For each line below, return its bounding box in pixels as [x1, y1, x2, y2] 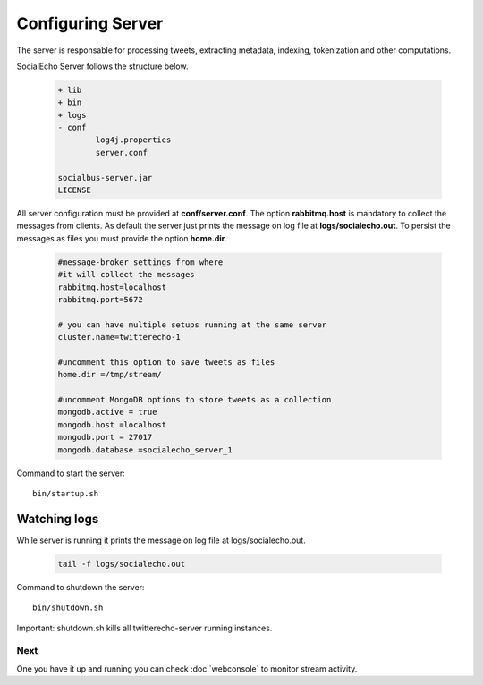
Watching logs [16, 511, 99, 527]
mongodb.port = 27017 [57, 432, 153, 443]
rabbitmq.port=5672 [57, 294, 143, 304]
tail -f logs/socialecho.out [57, 559, 186, 569]
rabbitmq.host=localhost [57, 282, 167, 292]
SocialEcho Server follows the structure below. [16, 61, 189, 72]
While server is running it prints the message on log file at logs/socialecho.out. [16, 535, 306, 545]
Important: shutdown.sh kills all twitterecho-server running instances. [16, 622, 273, 633]
